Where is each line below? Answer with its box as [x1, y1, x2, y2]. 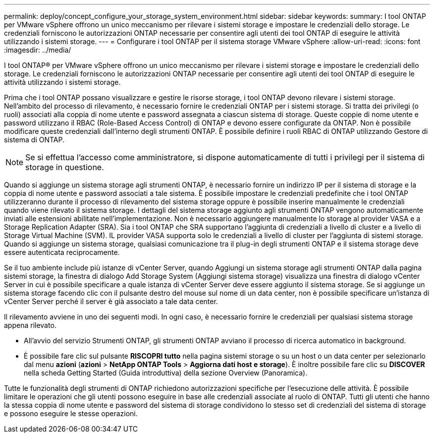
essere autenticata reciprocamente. [4, 248, 120, 256]
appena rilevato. [4, 321, 56, 329]
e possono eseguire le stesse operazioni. [4, 409, 138, 418]
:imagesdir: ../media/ [4, 46, 71, 54]
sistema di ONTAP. [4, 135, 65, 144]
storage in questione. [25, 162, 104, 172]
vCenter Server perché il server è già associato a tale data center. [4, 297, 218, 306]
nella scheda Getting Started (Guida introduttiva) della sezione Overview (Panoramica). [24, 369, 308, 377]
